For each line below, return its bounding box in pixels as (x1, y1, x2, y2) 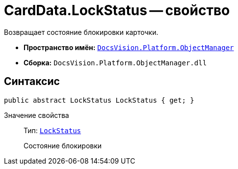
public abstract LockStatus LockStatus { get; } (4, 96, 194, 104)
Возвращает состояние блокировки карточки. (4, 28, 159, 36)
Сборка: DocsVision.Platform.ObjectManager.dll (24, 58, 207, 67)
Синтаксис (4, 75, 60, 88)
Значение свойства (4, 111, 69, 119)
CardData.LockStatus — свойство (4, 2, 230, 19)
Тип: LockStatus (24, 126, 81, 135)
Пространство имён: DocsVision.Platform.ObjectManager (24, 43, 234, 52)
